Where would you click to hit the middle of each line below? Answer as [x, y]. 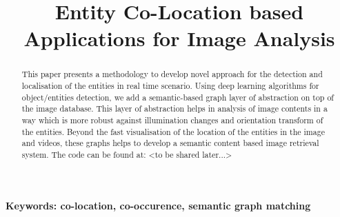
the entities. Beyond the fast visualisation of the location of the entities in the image [173, 131]
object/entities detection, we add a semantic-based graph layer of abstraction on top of [178, 97]
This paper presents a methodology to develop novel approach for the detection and [172, 74]
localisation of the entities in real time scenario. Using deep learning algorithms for [170, 86]
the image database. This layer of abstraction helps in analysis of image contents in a [174, 108]
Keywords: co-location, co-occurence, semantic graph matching [158, 205]
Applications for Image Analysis [179, 38]
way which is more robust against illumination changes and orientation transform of [172, 120]
